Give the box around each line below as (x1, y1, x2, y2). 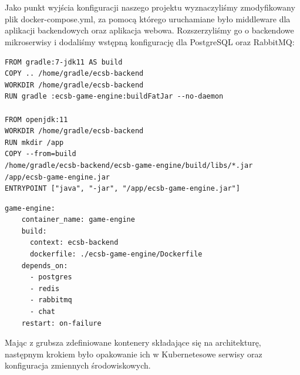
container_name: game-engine (21, 215, 135, 224)
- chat (29, 308, 55, 316)
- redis (29, 284, 60, 293)
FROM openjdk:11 (5, 115, 68, 124)
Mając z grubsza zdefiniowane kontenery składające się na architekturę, (5, 336, 261, 349)
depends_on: (21, 261, 68, 270)
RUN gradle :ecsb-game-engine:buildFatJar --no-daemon (5, 92, 224, 101)
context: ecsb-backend (29, 238, 119, 247)
